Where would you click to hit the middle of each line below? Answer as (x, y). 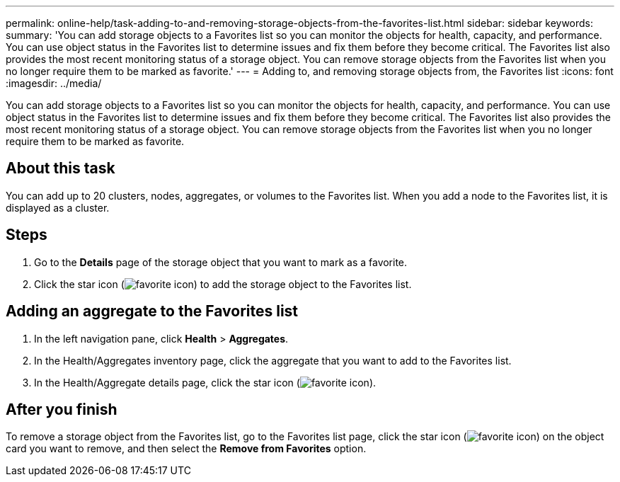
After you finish (62, 409)
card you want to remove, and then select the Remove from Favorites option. (186, 449)
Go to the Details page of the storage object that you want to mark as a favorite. (221, 262)
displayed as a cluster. (58, 207)
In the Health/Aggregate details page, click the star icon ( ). (205, 382)
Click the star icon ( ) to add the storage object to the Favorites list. (223, 284)
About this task (61, 168)
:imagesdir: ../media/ (54, 83)
